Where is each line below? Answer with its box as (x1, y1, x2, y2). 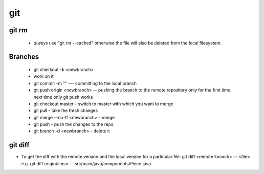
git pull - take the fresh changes (33, 108, 98, 113)
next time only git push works (33, 94, 93, 100)
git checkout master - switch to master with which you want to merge (33, 101, 174, 107)
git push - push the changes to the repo (33, 121, 114, 127)
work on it (33, 73, 54, 79)
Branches (9, 53, 39, 61)
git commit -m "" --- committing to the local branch (33, 80, 137, 86)
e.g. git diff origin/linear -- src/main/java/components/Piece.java (21, 160, 151, 166)
